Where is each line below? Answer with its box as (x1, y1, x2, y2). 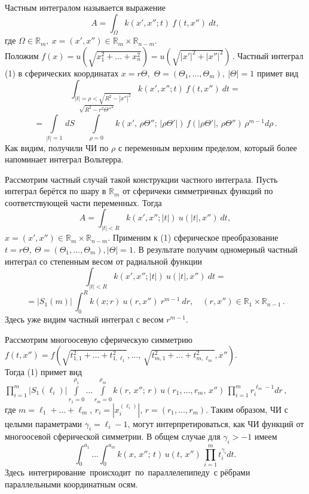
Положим (5, 49, 39, 62)
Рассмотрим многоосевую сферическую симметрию (5, 333, 192, 345)
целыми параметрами (5, 417, 82, 429)
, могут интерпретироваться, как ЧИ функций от (127, 417, 304, 429)
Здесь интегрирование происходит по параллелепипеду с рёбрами (5, 465, 250, 478)
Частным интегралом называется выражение (5, 1, 166, 13)
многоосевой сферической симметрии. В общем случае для (5, 430, 221, 443)
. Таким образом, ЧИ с (206, 403, 288, 415)
